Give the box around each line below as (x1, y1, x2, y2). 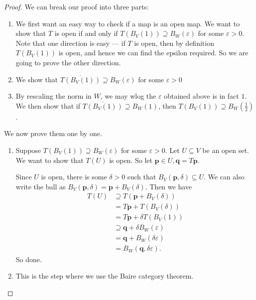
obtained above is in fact (164, 91, 239, 101)
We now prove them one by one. (4, 128, 102, 139)
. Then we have (145, 181, 192, 191)
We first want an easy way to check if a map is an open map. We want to (15, 18, 240, 28)
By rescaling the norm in (15, 91, 92, 101)
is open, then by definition (134, 37, 214, 48)
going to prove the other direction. (15, 57, 121, 67)
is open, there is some (41, 171, 107, 182)
